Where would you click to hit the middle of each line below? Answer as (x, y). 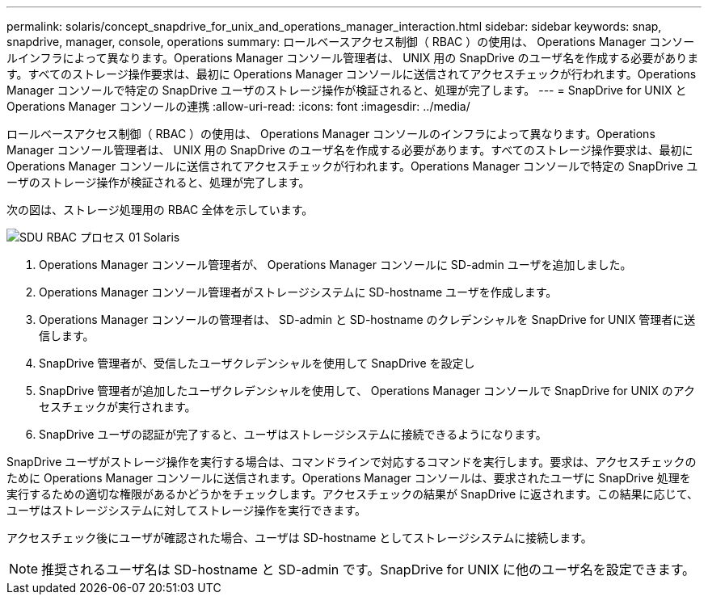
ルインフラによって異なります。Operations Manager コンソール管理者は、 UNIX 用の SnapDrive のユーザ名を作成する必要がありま (353, 58)
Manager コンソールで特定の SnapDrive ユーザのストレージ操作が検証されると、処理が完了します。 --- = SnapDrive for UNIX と (347, 90)
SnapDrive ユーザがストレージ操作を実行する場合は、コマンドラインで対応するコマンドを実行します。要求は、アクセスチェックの (352, 462)
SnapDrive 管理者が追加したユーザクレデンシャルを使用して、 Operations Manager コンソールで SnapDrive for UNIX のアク (367, 391)
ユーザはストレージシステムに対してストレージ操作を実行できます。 (186, 510)
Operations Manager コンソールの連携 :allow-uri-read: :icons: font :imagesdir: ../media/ (238, 106)
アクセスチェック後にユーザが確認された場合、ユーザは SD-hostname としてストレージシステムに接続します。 (299, 538)
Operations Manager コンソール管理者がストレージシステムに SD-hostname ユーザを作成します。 (298, 292)
